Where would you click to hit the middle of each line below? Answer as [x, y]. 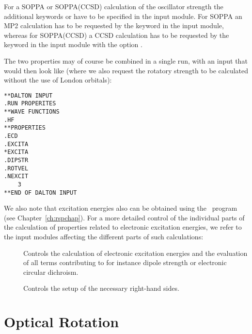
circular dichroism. [51, 272]
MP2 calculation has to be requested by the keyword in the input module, [114, 25]
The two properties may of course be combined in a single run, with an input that [126, 60]
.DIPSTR [16, 160]
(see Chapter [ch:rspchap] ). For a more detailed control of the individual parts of [124, 217]
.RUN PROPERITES [30, 104]
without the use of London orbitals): [58, 80]
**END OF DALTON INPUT [40, 192]
